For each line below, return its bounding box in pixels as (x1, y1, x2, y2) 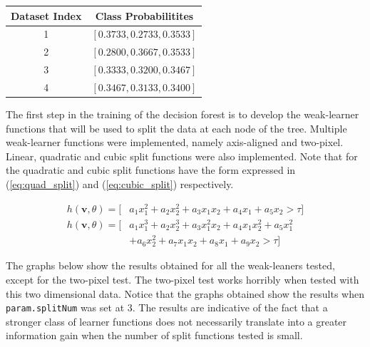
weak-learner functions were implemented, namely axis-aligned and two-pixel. (6, 135, 344, 150)
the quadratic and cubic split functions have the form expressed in (6, 162, 296, 177)
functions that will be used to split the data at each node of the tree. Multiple (6, 120, 347, 135)
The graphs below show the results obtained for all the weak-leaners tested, (6, 258, 335, 273)
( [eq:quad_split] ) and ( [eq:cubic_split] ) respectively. (6, 176, 234, 191)
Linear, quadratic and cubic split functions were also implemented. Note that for (6, 148, 358, 163)
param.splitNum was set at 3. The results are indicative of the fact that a (6, 300, 328, 315)
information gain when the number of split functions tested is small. (6, 328, 303, 343)
